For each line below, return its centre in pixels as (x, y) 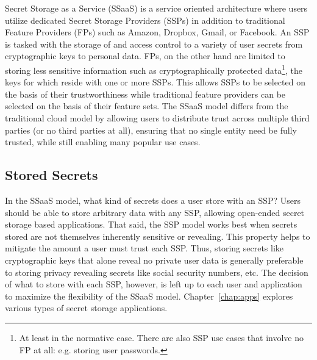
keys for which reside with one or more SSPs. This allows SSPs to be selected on (155, 82)
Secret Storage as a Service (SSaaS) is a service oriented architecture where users (156, 8)
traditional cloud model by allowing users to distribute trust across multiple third (157, 118)
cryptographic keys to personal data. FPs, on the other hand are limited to (145, 56)
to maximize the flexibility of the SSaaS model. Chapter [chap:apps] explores (149, 296)
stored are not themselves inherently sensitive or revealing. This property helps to (158, 236)
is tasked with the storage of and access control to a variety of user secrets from (154, 44)
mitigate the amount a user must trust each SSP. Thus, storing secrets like (144, 248)
